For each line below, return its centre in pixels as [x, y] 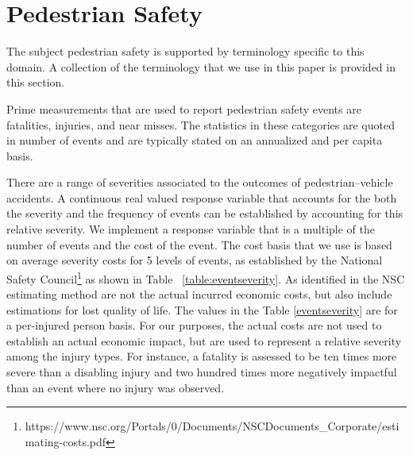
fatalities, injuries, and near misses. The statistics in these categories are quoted [201, 124]
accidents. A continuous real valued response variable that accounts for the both [202, 197]
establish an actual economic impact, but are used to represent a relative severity [204, 340]
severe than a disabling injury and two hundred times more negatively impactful [202, 372]
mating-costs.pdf [66, 441]
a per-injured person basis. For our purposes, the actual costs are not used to [194, 325]
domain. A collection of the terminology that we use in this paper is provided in [201, 66]
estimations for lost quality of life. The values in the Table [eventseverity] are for [202, 309]
